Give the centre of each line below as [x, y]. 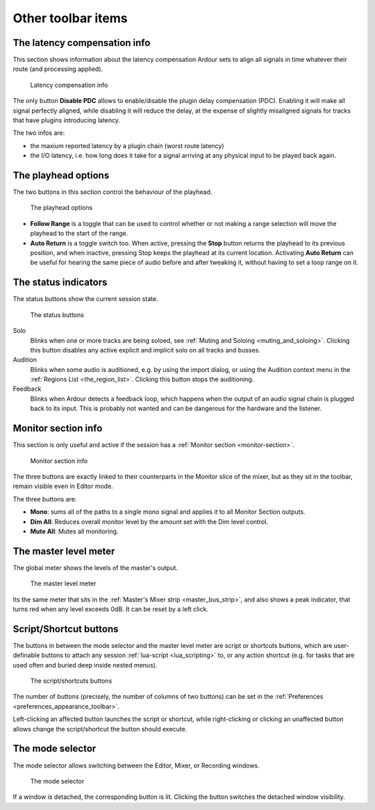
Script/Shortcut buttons [66, 629]
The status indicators [60, 283]
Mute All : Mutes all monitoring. [74, 531]
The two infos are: [39, 133]
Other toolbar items [70, 18]
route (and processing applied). [58, 69]
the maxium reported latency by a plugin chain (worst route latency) [127, 145]
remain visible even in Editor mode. [63, 486]
